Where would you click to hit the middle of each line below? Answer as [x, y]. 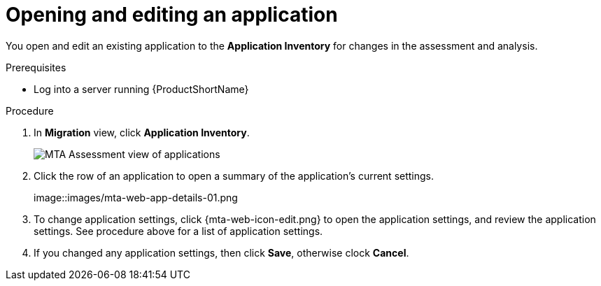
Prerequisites [36, 67]
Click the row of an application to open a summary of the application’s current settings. [234, 176]
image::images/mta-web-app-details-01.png [136, 197]
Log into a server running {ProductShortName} [141, 89]
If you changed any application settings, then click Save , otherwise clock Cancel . [221, 252]
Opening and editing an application [172, 15]
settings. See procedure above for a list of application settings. [178, 231]
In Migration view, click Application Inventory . [142, 132]
